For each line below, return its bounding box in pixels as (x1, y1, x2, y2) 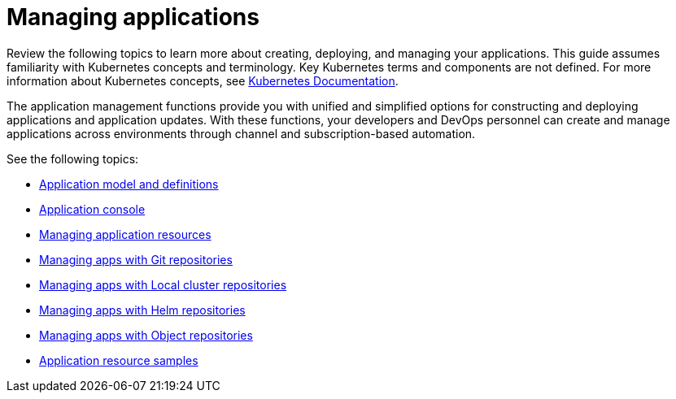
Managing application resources (39, 227, 212, 241)
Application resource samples (39, 353, 198, 367)
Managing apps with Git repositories (39, 252, 233, 267)
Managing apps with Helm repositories (39, 302, 246, 317)
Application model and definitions (39, 176, 219, 191)
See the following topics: (7, 151, 139, 166)
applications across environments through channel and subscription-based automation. (7, 126, 476, 141)
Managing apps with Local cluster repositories (39, 277, 287, 292)
